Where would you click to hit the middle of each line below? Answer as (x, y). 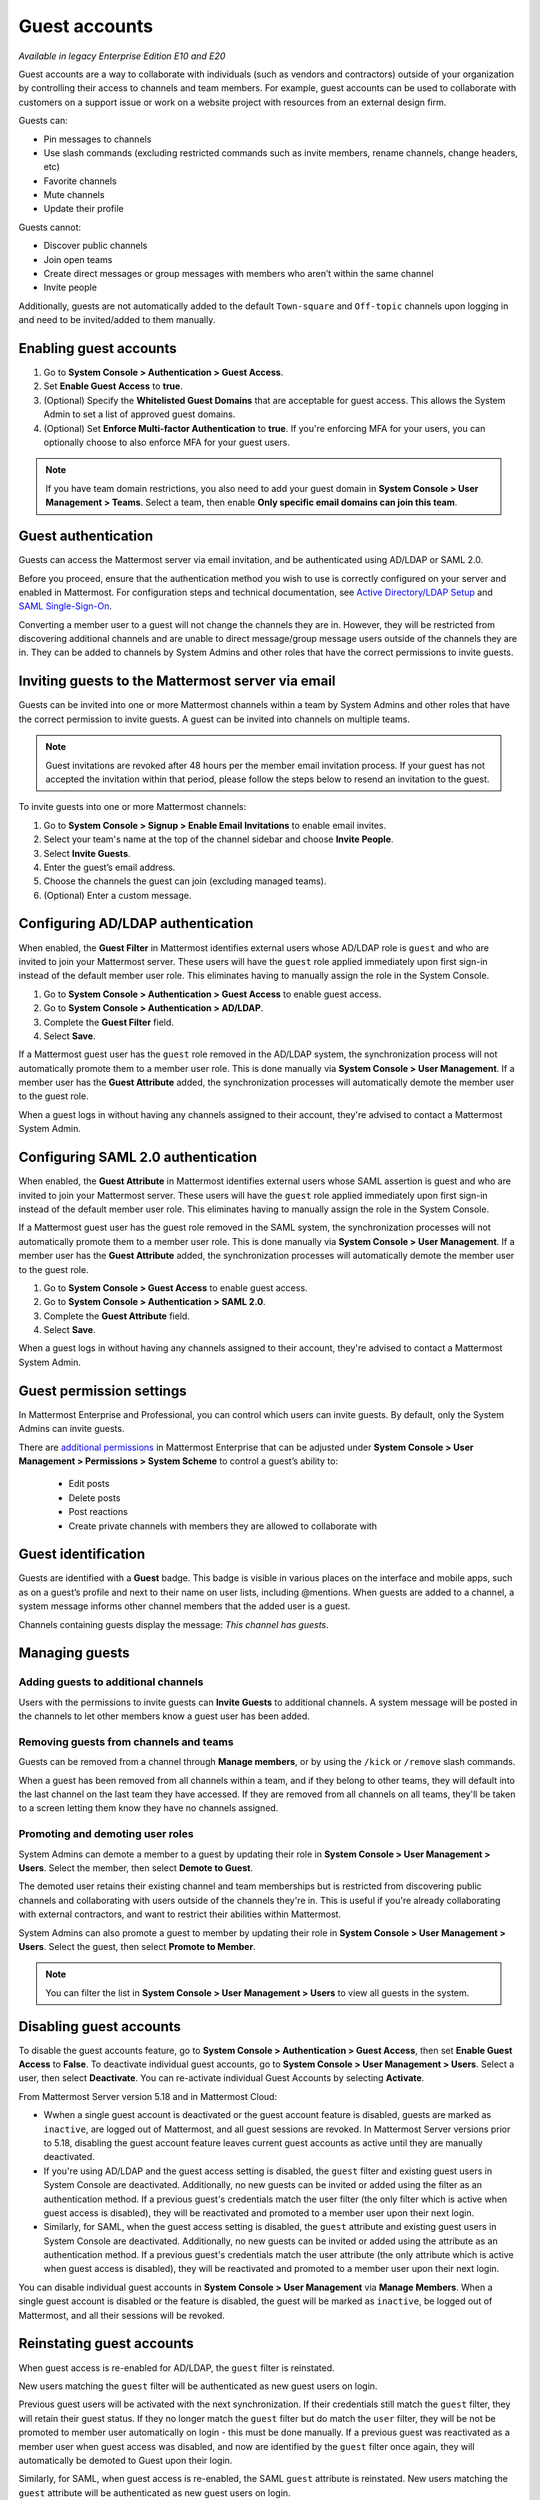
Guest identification (81, 1554)
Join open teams (78, 259)
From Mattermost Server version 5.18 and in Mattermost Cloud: (148, 2096)
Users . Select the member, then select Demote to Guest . (136, 1867)
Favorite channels (80, 181)
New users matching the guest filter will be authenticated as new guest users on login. (198, 2386)
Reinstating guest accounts (106, 2343)
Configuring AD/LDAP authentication (136, 923)
